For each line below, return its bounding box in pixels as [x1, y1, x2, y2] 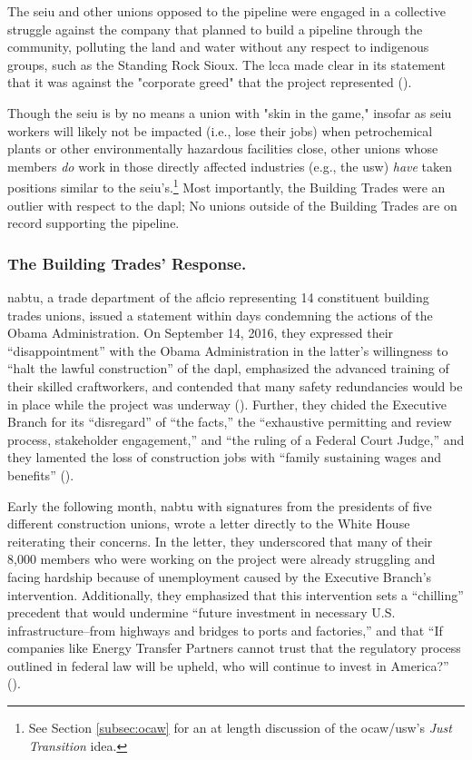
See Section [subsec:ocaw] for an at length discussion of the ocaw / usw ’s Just [28, 718, 452, 737]
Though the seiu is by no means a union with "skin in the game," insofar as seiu [7, 103, 452, 122]
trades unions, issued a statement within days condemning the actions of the [7, 305, 433, 324]
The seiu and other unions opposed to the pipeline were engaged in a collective [7, 2, 446, 20]
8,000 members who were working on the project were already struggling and [7, 549, 436, 568]
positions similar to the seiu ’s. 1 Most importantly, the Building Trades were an [7, 175, 446, 196]
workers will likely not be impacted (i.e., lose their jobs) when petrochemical [7, 121, 433, 140]
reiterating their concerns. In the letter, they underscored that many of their [7, 531, 433, 550]
